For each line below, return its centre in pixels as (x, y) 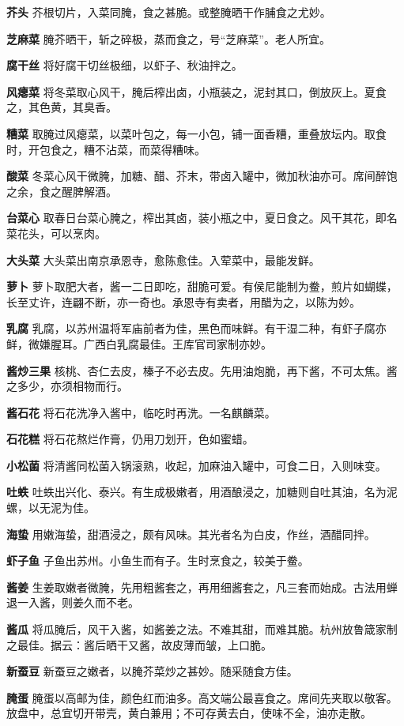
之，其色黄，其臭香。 (62, 107)
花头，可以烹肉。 (61, 233)
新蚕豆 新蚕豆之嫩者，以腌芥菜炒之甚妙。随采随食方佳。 (152, 671)
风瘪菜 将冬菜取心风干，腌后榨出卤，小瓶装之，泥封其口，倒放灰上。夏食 (196, 91)
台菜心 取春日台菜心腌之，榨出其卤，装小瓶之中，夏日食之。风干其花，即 (196, 218)
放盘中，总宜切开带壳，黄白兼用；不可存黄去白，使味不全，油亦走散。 (189, 713)
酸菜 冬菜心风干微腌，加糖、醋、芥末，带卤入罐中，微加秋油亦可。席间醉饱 (202, 176)
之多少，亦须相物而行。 (67, 386)
